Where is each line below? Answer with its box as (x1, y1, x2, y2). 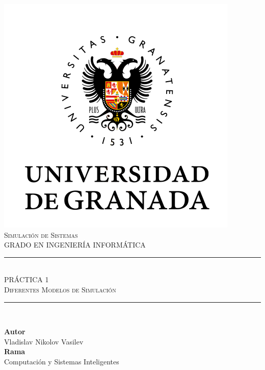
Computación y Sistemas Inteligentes (4, 356, 119, 366)
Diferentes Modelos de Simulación (4, 284, 116, 294)
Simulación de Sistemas (4, 229, 78, 240)
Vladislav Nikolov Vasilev (4, 336, 84, 347)
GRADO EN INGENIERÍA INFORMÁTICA (4, 239, 146, 250)
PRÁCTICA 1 (4, 274, 49, 285)
